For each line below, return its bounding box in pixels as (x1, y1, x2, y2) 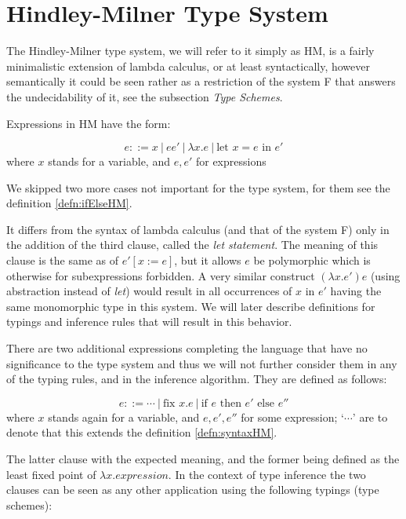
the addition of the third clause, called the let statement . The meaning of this (6, 236, 379, 253)
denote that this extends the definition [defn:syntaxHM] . (6, 424, 277, 440)
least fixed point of (6, 466, 96, 482)
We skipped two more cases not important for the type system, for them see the (6, 179, 390, 196)
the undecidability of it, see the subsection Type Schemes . (6, 88, 283, 104)
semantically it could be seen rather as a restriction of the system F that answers (6, 73, 396, 90)
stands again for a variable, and (48, 408, 200, 425)
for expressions (195, 153, 266, 170)
